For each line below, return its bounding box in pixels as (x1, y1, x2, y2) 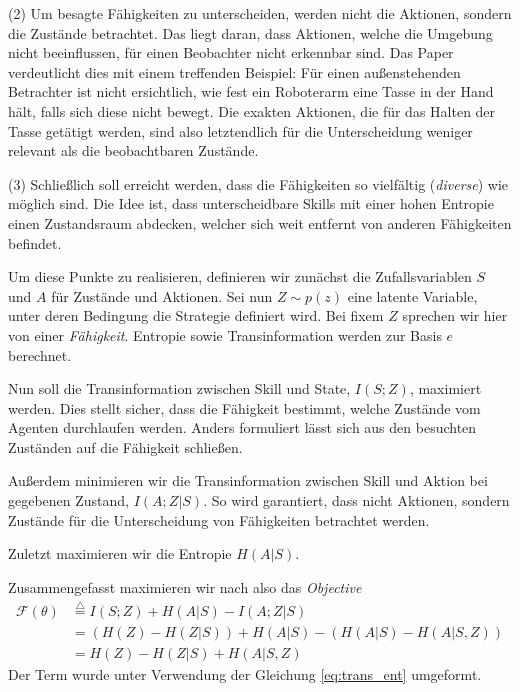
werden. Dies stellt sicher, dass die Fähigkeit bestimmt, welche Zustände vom (8, 397, 481, 418)
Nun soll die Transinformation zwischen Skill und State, (8, 378, 351, 399)
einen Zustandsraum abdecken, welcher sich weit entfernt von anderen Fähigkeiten (8, 212, 512, 233)
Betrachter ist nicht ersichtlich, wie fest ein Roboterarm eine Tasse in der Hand (8, 81, 494, 102)
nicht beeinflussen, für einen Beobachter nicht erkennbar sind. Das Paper (8, 42, 454, 63)
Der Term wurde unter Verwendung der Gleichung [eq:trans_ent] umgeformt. (8, 663, 482, 684)
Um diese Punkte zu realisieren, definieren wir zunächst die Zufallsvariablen (8, 266, 472, 287)
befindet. (8, 232, 62, 253)
